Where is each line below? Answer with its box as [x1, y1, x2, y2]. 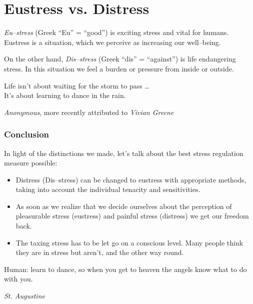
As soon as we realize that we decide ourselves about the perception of [15, 200, 232, 211]
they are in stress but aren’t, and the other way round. [15, 247, 184, 257]
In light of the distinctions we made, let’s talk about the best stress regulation [4, 147, 243, 158]
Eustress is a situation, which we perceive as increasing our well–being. [4, 36, 221, 47]
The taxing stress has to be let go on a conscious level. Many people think [15, 237, 243, 247]
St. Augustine [4, 290, 45, 301]
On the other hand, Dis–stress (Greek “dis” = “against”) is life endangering [4, 53, 236, 64]
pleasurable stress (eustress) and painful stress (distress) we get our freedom [15, 210, 249, 221]
